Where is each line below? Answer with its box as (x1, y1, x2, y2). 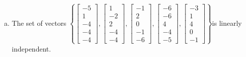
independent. (11, 43, 51, 54)
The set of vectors (11, 17, 67, 28)
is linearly (212, 17, 242, 28)
